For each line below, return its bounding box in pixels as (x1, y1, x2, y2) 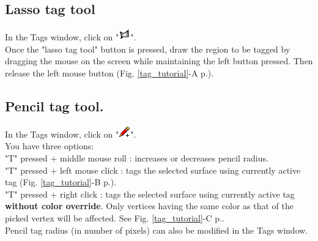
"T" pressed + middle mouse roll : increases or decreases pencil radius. (5, 151, 268, 164)
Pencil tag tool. (5, 96, 104, 115)
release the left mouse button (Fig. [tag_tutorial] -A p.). (5, 66, 214, 79)
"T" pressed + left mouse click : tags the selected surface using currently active (5, 163, 301, 176)
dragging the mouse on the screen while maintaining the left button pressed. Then (5, 54, 313, 67)
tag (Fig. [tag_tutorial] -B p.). (5, 176, 117, 188)
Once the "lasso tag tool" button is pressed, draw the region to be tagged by (5, 42, 290, 55)
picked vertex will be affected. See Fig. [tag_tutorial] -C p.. (5, 211, 224, 224)
